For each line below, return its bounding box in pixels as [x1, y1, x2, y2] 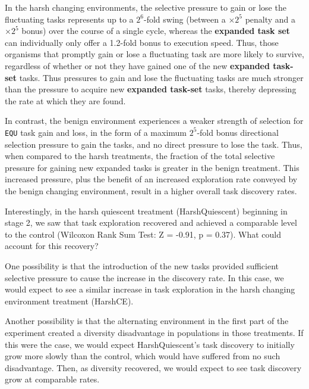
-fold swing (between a [143, 13, 226, 25]
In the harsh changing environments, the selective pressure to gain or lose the [5, 1, 286, 13]
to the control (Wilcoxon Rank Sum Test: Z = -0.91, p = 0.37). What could [5, 228, 282, 240]
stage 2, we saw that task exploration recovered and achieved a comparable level [5, 216, 297, 229]
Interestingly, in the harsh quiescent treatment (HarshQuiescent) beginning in [5, 204, 288, 217]
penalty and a [245, 13, 296, 25]
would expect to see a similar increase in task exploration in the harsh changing [5, 283, 295, 295]
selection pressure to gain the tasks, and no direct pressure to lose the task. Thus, [5, 138, 302, 150]
